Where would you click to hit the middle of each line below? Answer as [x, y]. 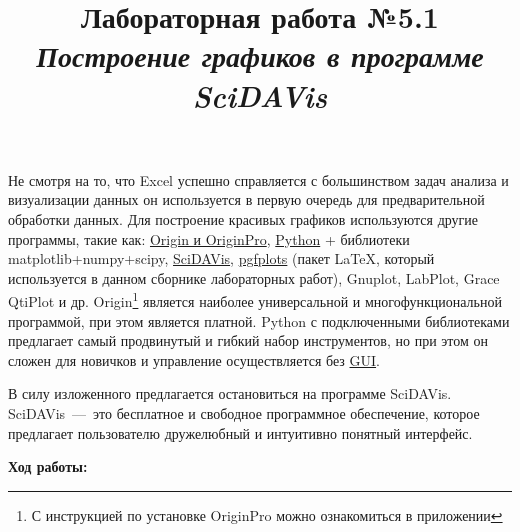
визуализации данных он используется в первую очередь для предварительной [246, 199]
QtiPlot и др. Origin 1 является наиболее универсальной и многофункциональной [255, 299]
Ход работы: [48, 466]
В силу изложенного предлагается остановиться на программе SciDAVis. [230, 393]
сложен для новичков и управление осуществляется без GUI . [194, 359]
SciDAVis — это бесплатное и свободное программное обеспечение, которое [244, 412]
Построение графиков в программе [260, 56]
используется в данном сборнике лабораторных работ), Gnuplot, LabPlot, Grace [254, 277]
